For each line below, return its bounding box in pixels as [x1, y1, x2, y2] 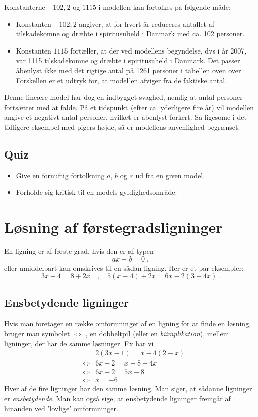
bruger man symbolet [4, 328, 70, 339]
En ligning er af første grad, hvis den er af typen [4, 246, 154, 256]
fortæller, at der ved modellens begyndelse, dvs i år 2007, [70, 45, 247, 56]
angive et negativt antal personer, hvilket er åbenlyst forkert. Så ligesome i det [4, 112, 247, 122]
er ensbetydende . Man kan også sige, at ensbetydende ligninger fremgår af [4, 393, 231, 403]
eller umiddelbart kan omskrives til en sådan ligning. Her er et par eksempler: [4, 262, 244, 273]
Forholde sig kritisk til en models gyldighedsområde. [16, 187, 177, 197]
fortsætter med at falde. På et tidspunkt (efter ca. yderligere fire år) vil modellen [4, 101, 254, 112]
